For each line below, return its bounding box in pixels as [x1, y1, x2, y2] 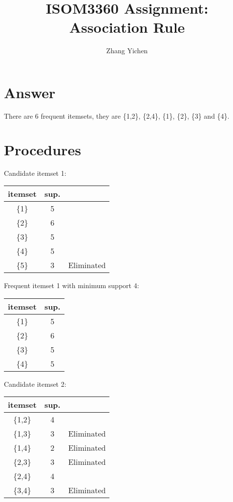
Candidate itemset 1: [4, 167, 66, 178]
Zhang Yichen [106, 45, 148, 56]
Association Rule [69, 17, 185, 37]
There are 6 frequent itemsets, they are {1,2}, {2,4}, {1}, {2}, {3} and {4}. [4, 110, 230, 121]
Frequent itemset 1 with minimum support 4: [4, 280, 139, 291]
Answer [4, 82, 56, 102]
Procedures [4, 139, 81, 159]
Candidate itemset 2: [4, 378, 66, 389]
